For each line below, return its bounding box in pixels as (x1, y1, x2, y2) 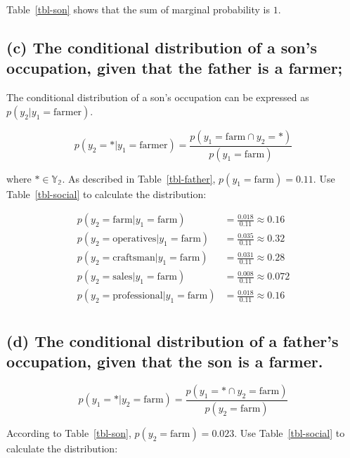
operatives (112, 234, 157, 244)
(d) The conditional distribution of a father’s (6, 329, 339, 351)
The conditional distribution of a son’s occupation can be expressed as (6, 90, 309, 105)
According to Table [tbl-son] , (6, 425, 131, 440)
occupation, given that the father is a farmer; (6, 57, 343, 79)
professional (112, 291, 163, 301)
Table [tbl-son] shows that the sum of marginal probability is (6, 2, 271, 16)
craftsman (112, 253, 155, 263)
